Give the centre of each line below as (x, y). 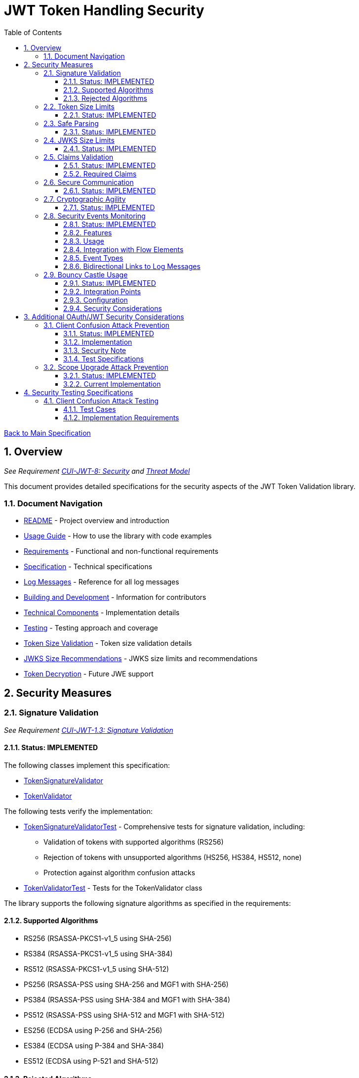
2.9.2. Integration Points (102, 291)
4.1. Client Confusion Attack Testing (101, 401)
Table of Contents (33, 32)
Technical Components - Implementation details (102, 613)
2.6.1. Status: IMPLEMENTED (110, 190)
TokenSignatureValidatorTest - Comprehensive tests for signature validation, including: (164, 826)
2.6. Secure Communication (89, 182)
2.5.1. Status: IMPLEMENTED (110, 165)
